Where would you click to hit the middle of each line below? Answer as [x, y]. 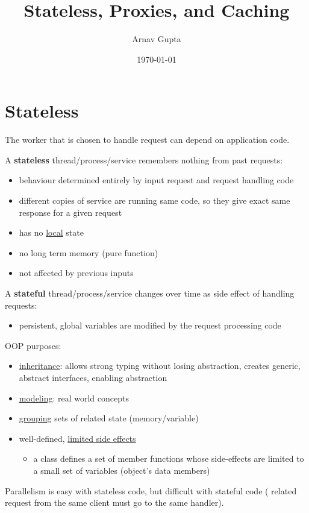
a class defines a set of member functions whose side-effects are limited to [169, 458]
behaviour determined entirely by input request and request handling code [156, 180]
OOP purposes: [33, 345]
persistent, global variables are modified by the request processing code [150, 325]
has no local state [51, 232]
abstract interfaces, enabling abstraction [93, 377]
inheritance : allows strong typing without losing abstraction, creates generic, [160, 366]
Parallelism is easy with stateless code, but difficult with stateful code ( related [151, 490]
